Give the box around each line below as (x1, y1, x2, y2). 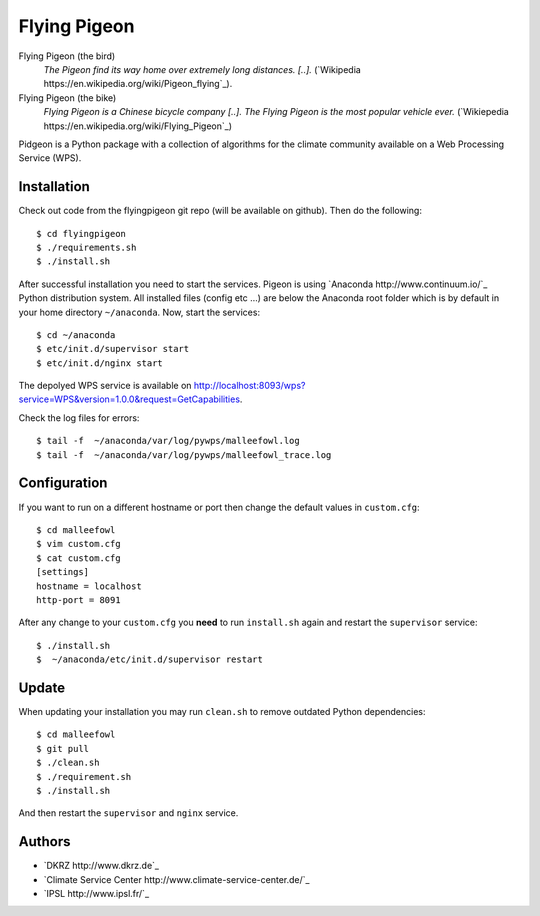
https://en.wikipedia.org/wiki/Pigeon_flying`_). (43, 78, 233, 90)
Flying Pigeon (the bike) (18, 91, 117, 104)
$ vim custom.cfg (36, 538, 121, 550)
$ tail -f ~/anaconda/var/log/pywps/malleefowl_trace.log (36, 449, 332, 460)
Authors (18, 833, 71, 850)
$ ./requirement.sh (36, 771, 132, 782)
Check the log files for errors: (18, 411, 140, 424)
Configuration (18, 475, 108, 492)
